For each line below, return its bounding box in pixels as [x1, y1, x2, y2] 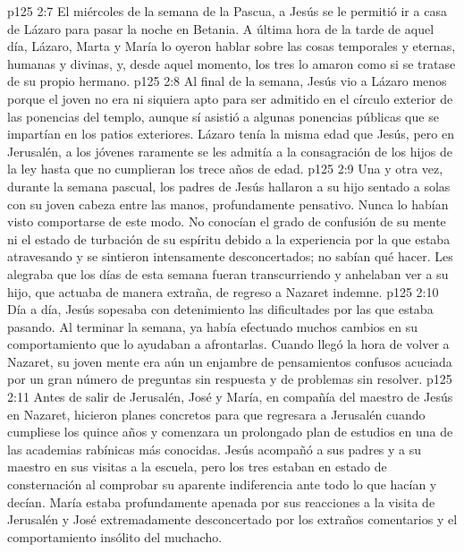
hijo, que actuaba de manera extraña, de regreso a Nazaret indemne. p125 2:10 [7, 282, 439, 301]
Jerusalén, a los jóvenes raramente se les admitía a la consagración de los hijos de [7, 141, 452, 160]
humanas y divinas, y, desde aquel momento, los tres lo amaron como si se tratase [7, 54, 456, 72]
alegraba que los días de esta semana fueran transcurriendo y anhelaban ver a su [7, 264, 449, 283]
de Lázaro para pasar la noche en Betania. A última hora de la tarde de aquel [7, 19, 434, 38]
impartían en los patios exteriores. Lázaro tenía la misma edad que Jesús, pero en [7, 124, 454, 143]
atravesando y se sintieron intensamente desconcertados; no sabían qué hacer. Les [7, 247, 453, 266]
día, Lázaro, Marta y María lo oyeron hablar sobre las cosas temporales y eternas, [7, 37, 456, 55]
